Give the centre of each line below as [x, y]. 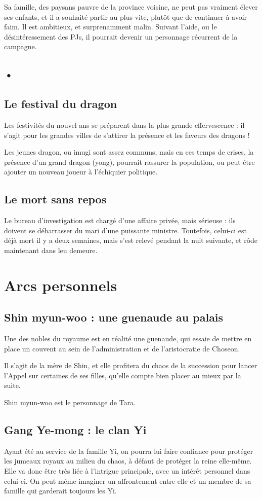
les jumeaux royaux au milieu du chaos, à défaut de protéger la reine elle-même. [128, 461]
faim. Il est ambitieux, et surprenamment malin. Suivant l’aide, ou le [111, 27]
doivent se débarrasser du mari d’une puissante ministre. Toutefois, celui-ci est [125, 230]
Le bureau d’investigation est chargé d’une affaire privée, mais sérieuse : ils [120, 220]
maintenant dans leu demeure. [51, 250]
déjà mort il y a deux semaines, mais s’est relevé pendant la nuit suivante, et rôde [131, 240]
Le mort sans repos [55, 199]
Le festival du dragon [61, 104]
